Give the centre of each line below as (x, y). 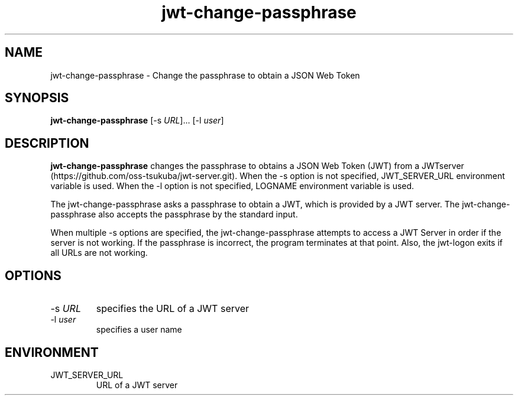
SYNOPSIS (37, 98)
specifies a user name (139, 330)
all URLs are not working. (99, 253)
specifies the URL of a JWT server (173, 309)
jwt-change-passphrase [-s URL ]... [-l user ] (137, 121)
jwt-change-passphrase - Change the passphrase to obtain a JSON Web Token (205, 75)
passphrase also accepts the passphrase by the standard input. (174, 214)
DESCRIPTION (47, 143)
